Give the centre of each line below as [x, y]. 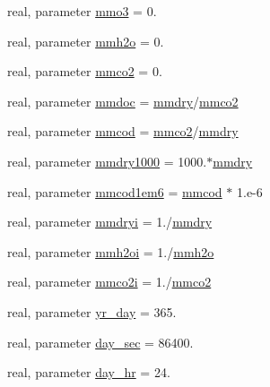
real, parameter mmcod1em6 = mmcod [115, 191]
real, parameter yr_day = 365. [92, 311]
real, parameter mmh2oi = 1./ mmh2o [111, 251]
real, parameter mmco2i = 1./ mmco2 [109, 282]
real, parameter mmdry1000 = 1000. [107, 161]
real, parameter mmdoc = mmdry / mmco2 [123, 101]
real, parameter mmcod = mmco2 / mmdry [123, 131]
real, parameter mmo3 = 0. [82, 11]
